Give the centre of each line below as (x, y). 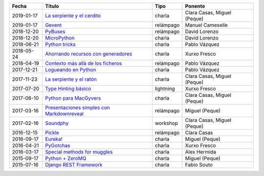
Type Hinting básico (68, 89)
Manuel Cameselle (206, 25)
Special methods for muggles (79, 152)
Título (52, 6)
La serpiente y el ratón (71, 79)
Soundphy (57, 123)
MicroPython (60, 38)
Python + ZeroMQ (66, 158)
